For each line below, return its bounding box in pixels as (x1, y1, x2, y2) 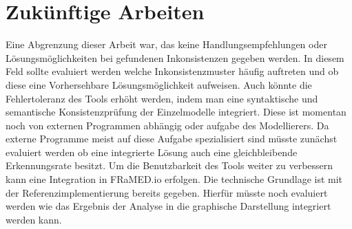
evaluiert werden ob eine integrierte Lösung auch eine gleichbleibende (6, 144, 298, 159)
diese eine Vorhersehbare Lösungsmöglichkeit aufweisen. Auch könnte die (6, 77, 312, 91)
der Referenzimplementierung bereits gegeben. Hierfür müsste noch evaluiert (6, 185, 328, 199)
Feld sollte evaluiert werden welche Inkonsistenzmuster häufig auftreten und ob (6, 64, 339, 78)
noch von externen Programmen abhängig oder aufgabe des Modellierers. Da (6, 118, 329, 132)
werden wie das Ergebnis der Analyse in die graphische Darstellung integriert (6, 199, 331, 213)
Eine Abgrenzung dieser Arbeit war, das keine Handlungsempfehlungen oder (6, 37, 327, 52)
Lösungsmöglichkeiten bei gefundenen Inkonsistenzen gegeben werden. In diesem (6, 50, 344, 65)
